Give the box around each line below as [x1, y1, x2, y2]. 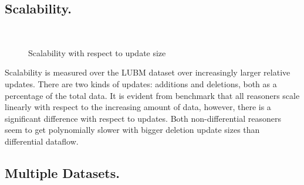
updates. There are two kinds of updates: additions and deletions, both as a [5, 77, 277, 90]
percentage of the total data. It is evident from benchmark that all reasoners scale [5, 89, 300, 101]
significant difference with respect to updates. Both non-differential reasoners [5, 112, 281, 124]
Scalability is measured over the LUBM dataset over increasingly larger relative [5, 66, 291, 78]
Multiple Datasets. [5, 163, 120, 181]
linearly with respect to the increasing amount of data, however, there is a [5, 101, 271, 113]
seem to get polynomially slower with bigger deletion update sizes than [5, 124, 260, 136]
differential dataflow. [5, 135, 79, 147]
